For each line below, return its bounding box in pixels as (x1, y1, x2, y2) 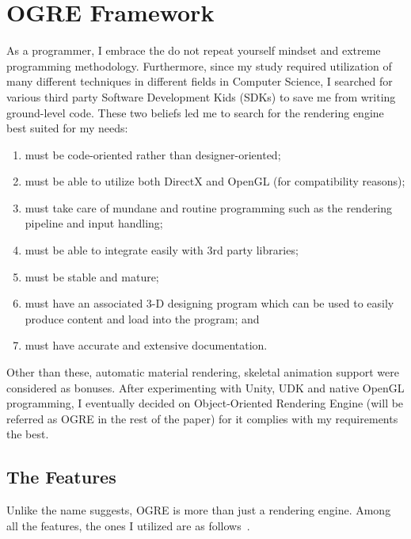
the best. (6, 426, 49, 442)
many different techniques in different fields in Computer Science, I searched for (6, 73, 393, 90)
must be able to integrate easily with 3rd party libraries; (25, 242, 299, 258)
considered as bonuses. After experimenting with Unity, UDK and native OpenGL (6, 379, 405, 396)
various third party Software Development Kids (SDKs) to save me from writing (6, 88, 396, 105)
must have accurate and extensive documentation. (25, 337, 268, 354)
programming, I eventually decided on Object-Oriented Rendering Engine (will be (6, 395, 404, 411)
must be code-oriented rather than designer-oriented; (25, 146, 281, 162)
